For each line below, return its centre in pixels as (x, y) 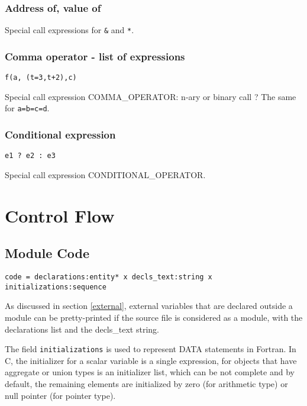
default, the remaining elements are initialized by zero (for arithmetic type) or (146, 383)
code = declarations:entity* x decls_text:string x (109, 277)
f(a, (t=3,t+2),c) (41, 78)
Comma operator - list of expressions (95, 56)
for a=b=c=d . (27, 108)
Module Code (47, 253)
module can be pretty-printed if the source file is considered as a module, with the (154, 317)
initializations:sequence (56, 287)
